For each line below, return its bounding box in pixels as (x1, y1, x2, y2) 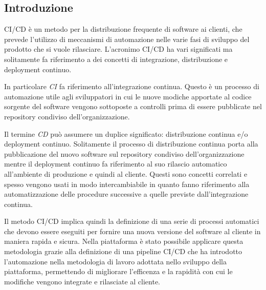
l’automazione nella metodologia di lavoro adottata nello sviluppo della (4, 256, 227, 266)
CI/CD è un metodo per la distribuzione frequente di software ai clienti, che (4, 24, 242, 34)
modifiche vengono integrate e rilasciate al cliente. (4, 276, 161, 286)
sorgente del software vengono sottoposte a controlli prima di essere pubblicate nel (4, 101, 262, 112)
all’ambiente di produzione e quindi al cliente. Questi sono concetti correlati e (4, 168, 248, 179)
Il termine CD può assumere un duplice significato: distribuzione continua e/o (4, 128, 248, 139)
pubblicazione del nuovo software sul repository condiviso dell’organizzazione (4, 148, 245, 159)
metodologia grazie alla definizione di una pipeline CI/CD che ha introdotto (4, 246, 242, 257)
